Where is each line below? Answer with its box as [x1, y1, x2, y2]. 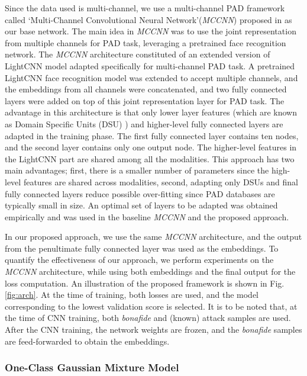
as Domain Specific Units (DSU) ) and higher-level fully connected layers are [5, 117, 283, 130]
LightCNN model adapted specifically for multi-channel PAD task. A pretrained [5, 59, 295, 72]
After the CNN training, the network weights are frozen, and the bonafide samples [5, 323, 302, 336]
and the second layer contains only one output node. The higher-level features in [5, 141, 297, 153]
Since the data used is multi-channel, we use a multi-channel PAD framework [5, 2, 285, 14]
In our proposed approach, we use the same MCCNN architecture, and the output [5, 230, 302, 243]
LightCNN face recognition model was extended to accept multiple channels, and [5, 71, 298, 83]
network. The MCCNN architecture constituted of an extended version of [5, 48, 270, 60]
